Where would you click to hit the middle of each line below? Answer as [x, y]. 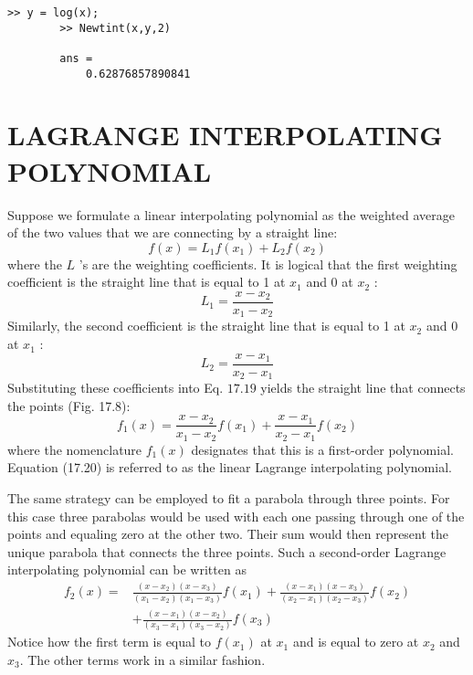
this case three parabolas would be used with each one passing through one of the [236, 516]
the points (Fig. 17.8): [69, 405]
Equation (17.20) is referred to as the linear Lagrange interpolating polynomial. [230, 467]
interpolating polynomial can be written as [127, 570]
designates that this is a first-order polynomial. [322, 449]
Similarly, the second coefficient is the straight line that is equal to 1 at [206, 326]
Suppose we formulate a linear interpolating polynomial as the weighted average [231, 214]
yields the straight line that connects [363, 388]
